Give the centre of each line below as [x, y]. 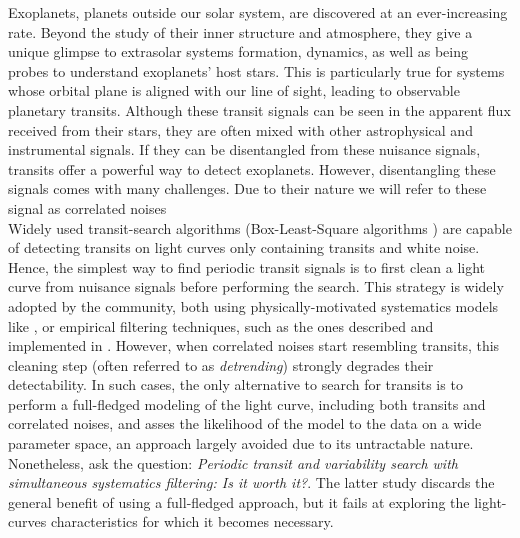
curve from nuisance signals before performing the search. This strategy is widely [256, 286]
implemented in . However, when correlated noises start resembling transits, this [254, 345]
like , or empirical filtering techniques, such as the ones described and [221, 325]
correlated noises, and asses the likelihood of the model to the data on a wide [245, 423]
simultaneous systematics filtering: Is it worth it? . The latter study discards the [251, 482]
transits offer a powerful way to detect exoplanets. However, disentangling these [252, 168]
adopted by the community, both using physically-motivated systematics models [253, 305]
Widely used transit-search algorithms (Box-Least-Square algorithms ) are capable [260, 227]
